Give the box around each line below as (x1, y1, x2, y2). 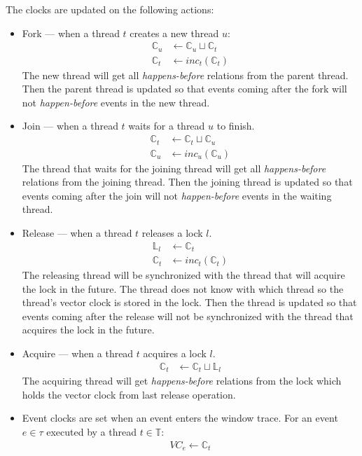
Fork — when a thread (22, 25, 120, 40)
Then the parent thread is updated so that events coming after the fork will (22, 81, 347, 96)
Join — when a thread (22, 118, 118, 133)
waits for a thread (128, 118, 205, 133)
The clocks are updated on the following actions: (6, 2, 214, 16)
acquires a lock (143, 346, 207, 361)
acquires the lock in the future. (22, 322, 155, 337)
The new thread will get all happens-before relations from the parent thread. (22, 67, 349, 82)
